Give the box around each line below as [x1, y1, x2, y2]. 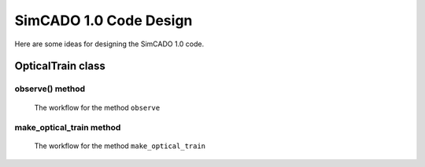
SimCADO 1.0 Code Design [14, 12, 193, 29]
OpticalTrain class [14, 60, 106, 73]
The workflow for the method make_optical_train [34, 141, 206, 151]
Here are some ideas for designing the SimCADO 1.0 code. [14, 39, 205, 49]
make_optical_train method [14, 122, 121, 133]
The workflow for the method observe [34, 103, 161, 112]
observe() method [14, 83, 86, 94]
